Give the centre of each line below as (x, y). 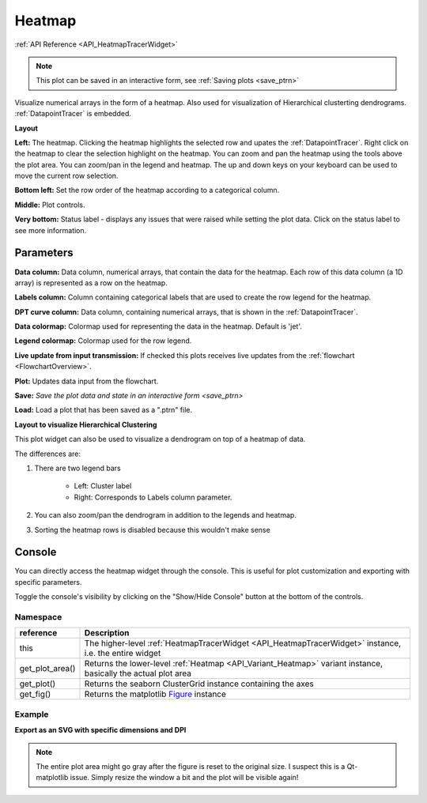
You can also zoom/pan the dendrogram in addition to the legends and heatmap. (165, 515)
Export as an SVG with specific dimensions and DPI (100, 730)
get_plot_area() (47, 669)
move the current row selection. (66, 176)
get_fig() (35, 694)
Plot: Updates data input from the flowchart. (87, 381)
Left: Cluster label (103, 486)
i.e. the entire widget (123, 654)
